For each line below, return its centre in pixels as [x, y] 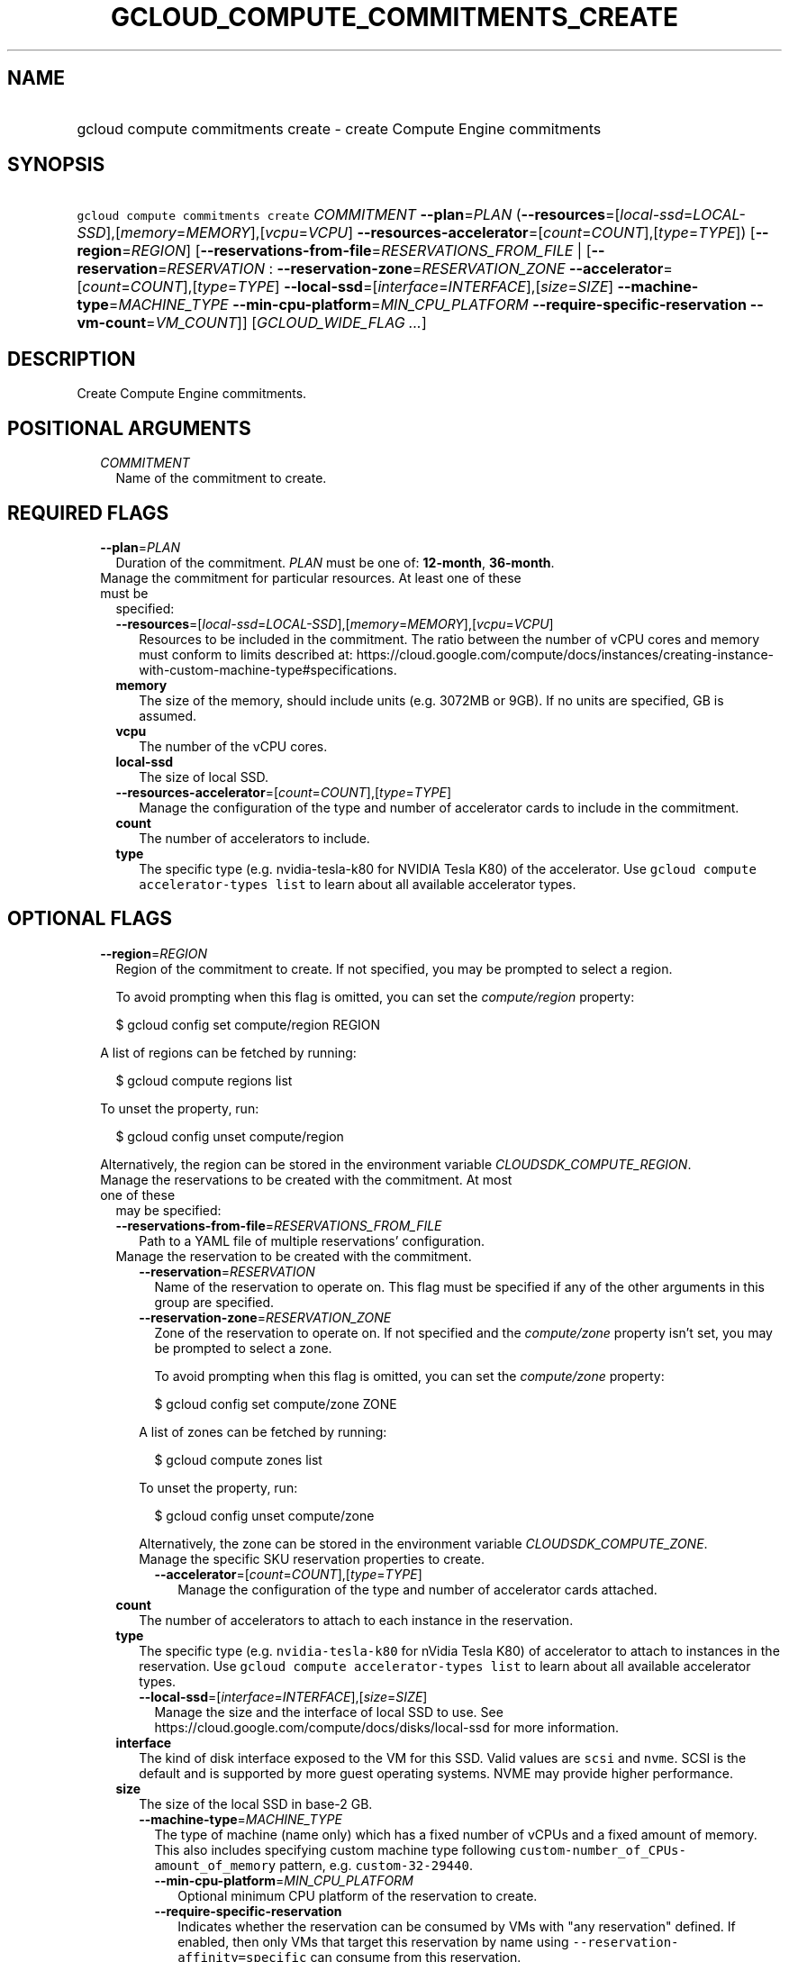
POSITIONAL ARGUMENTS [129, 428]
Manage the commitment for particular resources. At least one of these [311, 577]
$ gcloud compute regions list [204, 1080]
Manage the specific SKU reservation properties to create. [312, 1558]
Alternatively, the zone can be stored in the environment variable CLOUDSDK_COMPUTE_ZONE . [423, 1543]
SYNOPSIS [56, 165]
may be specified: [168, 1210]
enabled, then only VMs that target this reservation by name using [373, 1941]
